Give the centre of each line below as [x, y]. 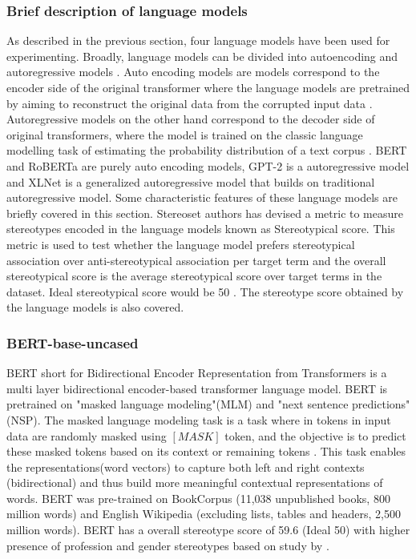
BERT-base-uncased [73, 342]
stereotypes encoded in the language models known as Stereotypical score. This [201, 229]
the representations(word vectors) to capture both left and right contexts [186, 467]
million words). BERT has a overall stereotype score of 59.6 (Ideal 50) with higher [208, 530]
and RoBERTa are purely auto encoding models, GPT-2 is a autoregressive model [208, 165]
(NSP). [24, 419]
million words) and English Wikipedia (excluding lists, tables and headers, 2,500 [204, 514]
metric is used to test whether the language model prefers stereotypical [181, 244]
